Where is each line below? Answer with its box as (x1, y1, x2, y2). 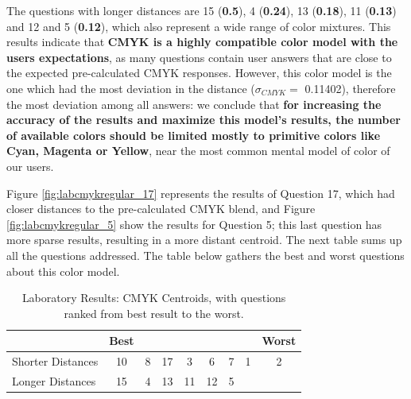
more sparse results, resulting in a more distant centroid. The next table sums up (6, 231, 402, 248)
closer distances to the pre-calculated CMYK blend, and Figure (6, 200, 316, 217)
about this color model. (6, 262, 120, 279)
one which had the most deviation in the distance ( (6, 79, 255, 96)
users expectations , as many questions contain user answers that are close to (6, 48, 392, 65)
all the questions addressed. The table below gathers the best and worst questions (6, 246, 405, 263)
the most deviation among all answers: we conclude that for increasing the (6, 95, 382, 112)
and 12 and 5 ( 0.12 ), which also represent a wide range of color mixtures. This (6, 17, 391, 34)
